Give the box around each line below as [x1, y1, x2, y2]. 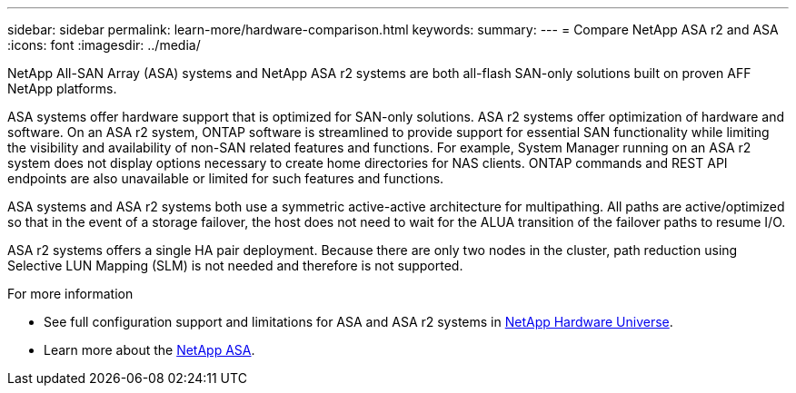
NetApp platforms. [7, 81, 117, 96]
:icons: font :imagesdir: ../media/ [7, 37, 201, 53]
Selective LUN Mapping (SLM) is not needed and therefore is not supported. [7, 258, 463, 273]
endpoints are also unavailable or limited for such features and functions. [7, 171, 444, 186]
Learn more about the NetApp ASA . [44, 342, 255, 358]
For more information [7, 286, 134, 301]
